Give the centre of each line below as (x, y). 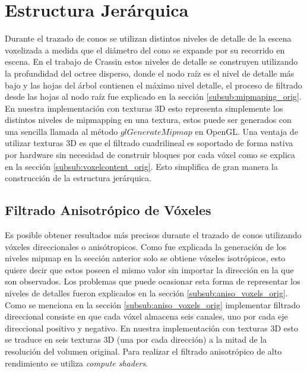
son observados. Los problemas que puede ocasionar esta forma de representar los (153, 281)
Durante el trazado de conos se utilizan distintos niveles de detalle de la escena (148, 38)
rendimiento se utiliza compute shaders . (76, 363)
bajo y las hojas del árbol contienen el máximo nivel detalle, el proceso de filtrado (153, 85)
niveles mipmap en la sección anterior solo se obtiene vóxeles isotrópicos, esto (145, 258)
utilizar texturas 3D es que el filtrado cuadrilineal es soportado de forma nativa (149, 143)
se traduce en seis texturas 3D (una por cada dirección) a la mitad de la (136, 339)
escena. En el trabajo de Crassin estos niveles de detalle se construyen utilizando (151, 61)
